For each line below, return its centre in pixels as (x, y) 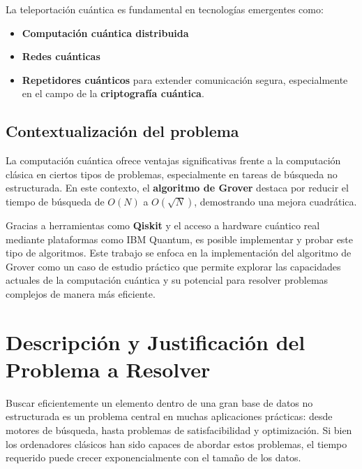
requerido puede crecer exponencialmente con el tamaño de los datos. (153, 457)
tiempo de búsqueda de (55, 201)
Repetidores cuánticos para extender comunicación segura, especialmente (185, 79)
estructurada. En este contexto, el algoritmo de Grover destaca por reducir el (177, 188)
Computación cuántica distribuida (105, 33)
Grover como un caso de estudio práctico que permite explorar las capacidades (173, 266)
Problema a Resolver (108, 369)
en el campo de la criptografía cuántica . (113, 93)
